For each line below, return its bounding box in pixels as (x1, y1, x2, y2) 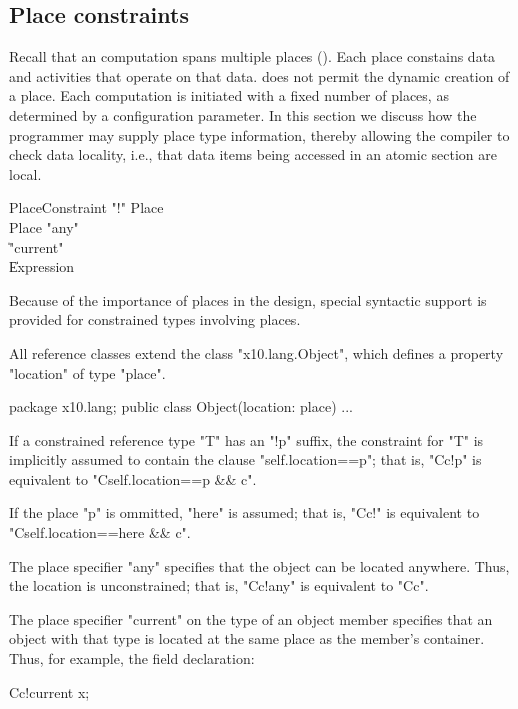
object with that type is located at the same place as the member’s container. (9, 628, 485, 649)
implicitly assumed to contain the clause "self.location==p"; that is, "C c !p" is (9, 449, 482, 470)
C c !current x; (9, 681, 90, 702)
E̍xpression (9, 256, 75, 277)
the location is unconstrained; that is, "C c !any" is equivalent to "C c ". (9, 575, 429, 596)
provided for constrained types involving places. (9, 309, 301, 330)
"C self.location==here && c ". (9, 522, 191, 543)
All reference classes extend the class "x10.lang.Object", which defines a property (9, 342, 504, 363)
